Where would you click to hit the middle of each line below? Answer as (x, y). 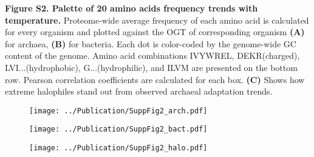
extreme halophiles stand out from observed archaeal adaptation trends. (139, 91)
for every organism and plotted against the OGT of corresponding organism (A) (155, 32)
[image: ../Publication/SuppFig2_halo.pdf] (118, 148)
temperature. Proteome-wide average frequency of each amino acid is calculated (157, 20)
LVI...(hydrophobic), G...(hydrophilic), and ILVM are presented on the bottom (151, 67)
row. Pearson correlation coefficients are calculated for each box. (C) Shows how (155, 79)
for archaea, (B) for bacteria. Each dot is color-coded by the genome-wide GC (151, 43)
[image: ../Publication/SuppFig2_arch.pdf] (118, 111)
